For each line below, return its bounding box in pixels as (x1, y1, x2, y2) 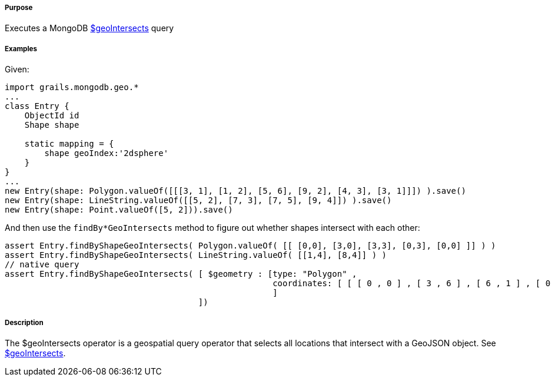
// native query (5, 260, 79, 270)
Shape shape (24, 120, 79, 130)
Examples (5, 44, 37, 53)
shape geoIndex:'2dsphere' (44, 148, 169, 158)
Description (5, 318, 44, 327)
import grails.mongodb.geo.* (5, 82, 139, 92)
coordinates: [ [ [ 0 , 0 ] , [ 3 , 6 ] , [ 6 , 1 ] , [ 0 (272, 279, 551, 289)
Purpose (5, 4, 33, 12)
